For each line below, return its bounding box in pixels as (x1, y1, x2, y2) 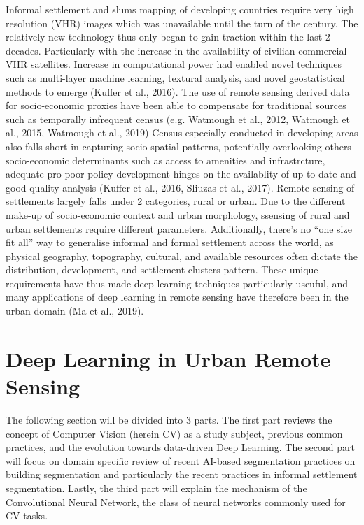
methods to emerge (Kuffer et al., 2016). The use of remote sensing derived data (6, 84, 350, 99)
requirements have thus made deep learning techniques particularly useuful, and (6, 275, 348, 290)
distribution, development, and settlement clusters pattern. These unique (6, 262, 318, 277)
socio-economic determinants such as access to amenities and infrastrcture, (6, 152, 325, 167)
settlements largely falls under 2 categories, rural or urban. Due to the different (6, 194, 346, 208)
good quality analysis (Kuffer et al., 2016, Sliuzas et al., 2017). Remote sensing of (6, 180, 355, 194)
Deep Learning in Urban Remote (6, 344, 331, 373)
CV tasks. (6, 508, 48, 523)
